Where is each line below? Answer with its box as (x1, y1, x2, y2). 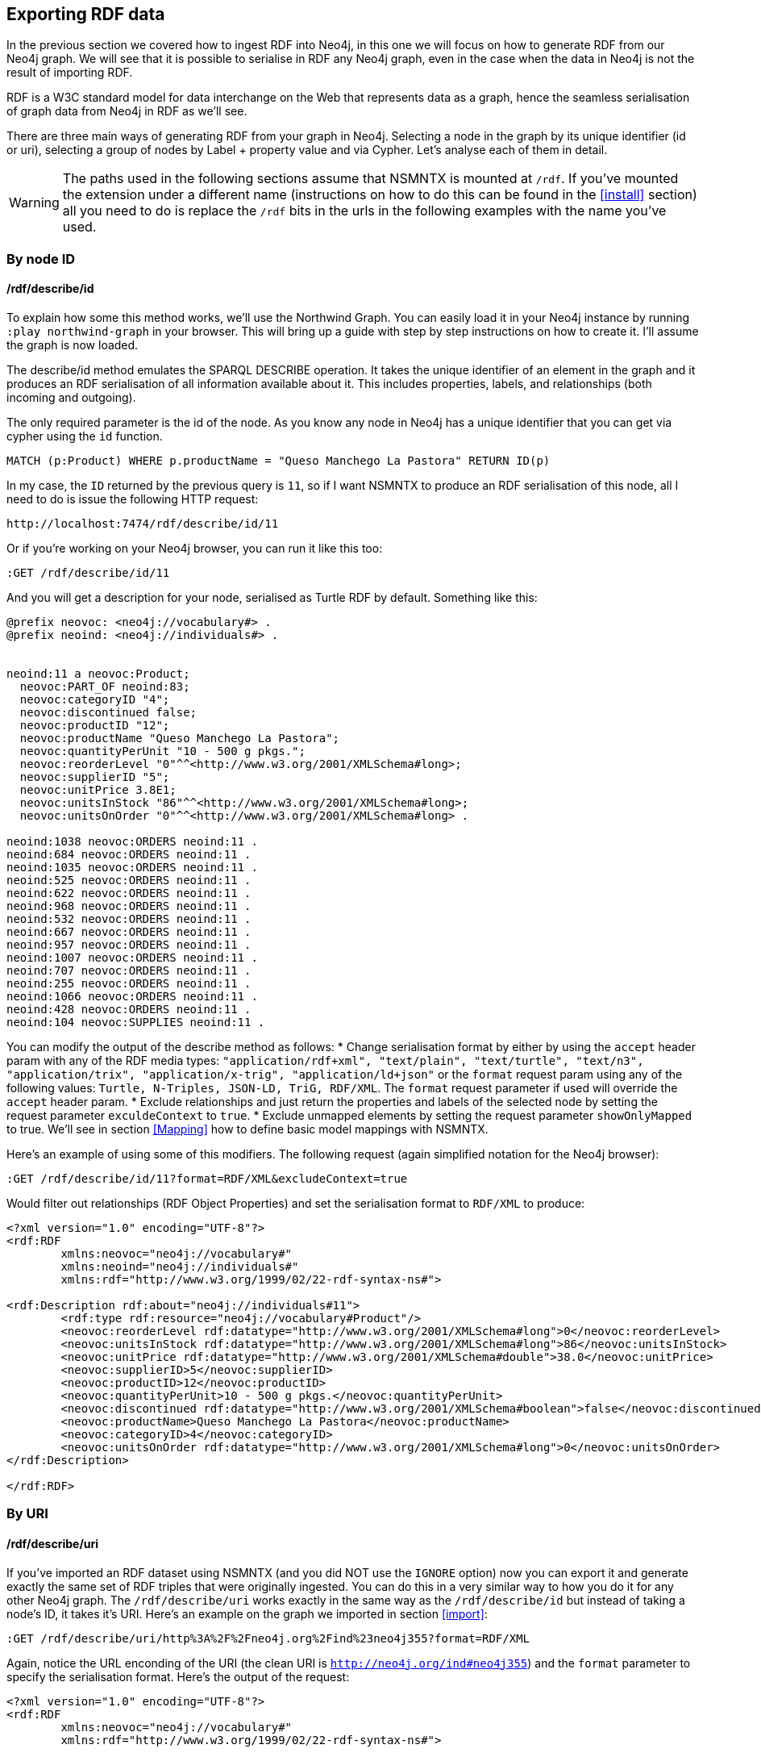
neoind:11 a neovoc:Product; (6, 667, 190, 681)
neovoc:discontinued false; (19, 706, 198, 720)
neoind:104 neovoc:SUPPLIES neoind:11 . (6, 1016, 265, 1029)
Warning (9, 194, 60, 211)
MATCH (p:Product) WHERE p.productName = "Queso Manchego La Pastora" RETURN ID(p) (6, 454, 551, 468)
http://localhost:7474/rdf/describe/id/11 (6, 517, 279, 531)
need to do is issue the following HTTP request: (6, 492, 259, 507)
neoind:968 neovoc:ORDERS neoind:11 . (6, 899, 252, 913)
